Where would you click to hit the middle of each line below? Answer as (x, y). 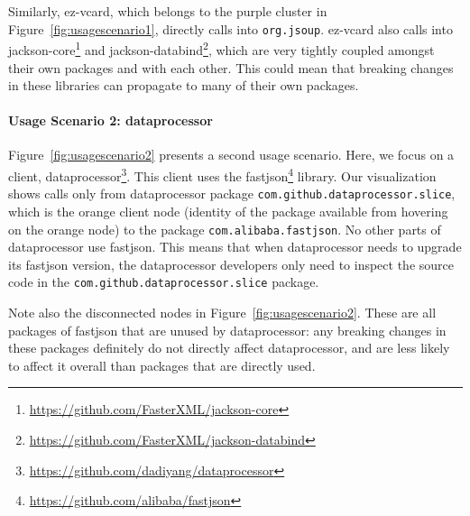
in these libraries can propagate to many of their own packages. (184, 85)
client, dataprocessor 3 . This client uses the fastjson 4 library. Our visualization (222, 175)
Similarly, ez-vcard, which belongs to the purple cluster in (168, 11)
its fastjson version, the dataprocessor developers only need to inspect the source (231, 264)
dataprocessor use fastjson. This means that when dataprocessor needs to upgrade (235, 247)
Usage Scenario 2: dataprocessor (111, 120)
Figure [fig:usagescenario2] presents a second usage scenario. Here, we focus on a (231, 155)
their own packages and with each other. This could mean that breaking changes (231, 67)
